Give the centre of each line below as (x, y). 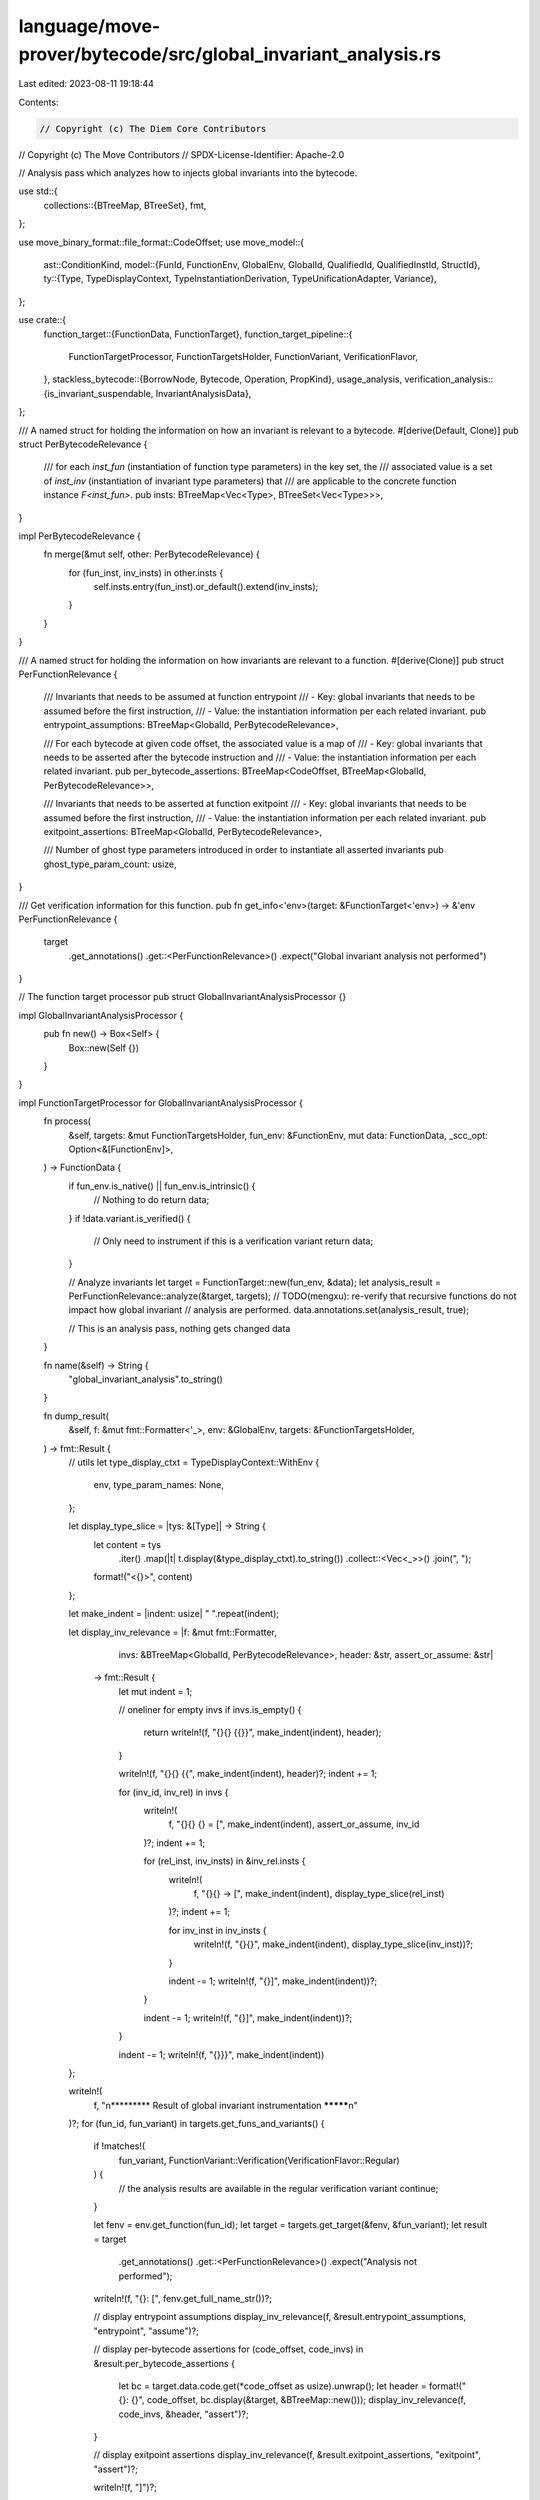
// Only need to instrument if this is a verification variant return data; (233, 1241)
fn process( (67, 1121)
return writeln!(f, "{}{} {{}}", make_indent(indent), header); (262, 1732)
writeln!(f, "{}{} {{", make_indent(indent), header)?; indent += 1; (248, 1774)
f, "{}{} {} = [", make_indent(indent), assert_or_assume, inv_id (294, 1824)
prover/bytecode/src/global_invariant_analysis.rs (230, 54)
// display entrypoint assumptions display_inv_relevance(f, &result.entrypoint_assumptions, (280, 2317)
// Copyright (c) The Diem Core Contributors (153, 128)
